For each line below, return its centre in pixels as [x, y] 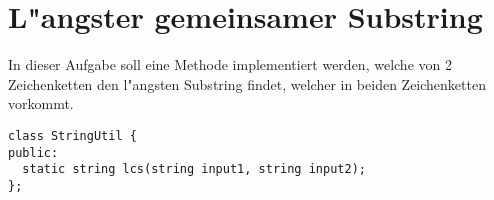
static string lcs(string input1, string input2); [194, 169]
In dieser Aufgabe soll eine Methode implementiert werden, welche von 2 [230, 64]
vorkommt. [41, 103]
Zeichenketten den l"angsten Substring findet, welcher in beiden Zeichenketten [247, 83]
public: [33, 152]
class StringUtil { [72, 135]
